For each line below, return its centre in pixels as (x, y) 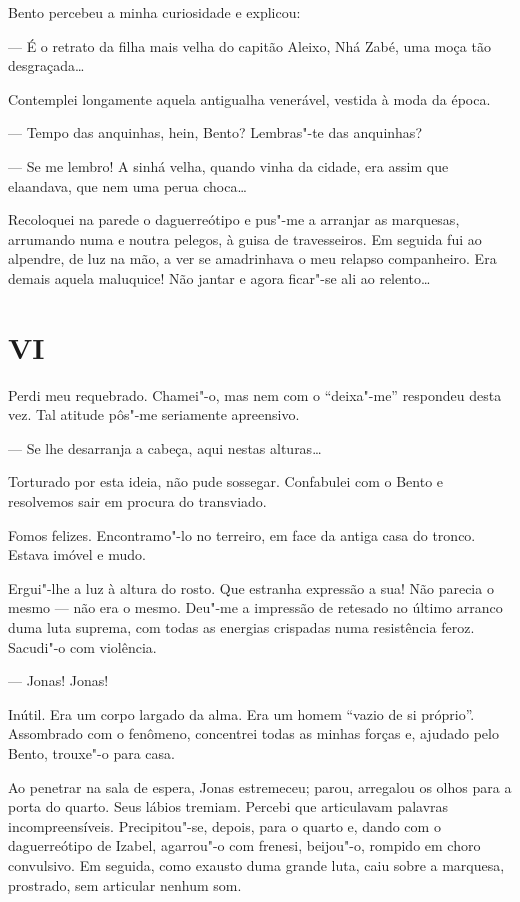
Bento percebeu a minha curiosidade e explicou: (154, 12)
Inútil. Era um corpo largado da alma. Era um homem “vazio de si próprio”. (241, 713)
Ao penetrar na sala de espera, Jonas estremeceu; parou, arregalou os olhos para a (260, 786)
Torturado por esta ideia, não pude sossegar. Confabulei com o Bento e (226, 481)
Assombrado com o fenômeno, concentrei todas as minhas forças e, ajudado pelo (253, 733)
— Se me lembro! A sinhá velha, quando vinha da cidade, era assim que (228, 165)
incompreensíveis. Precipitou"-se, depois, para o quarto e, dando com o (224, 825)
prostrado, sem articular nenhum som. (125, 884)
